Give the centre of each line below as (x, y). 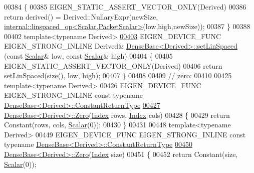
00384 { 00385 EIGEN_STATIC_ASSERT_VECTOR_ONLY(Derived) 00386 (125, 7)
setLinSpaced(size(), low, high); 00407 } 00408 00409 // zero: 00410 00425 (118, 75)
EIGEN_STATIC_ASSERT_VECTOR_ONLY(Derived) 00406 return (113, 65)
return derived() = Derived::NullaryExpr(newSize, (81, 16)
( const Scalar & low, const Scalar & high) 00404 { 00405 (88, 55)
